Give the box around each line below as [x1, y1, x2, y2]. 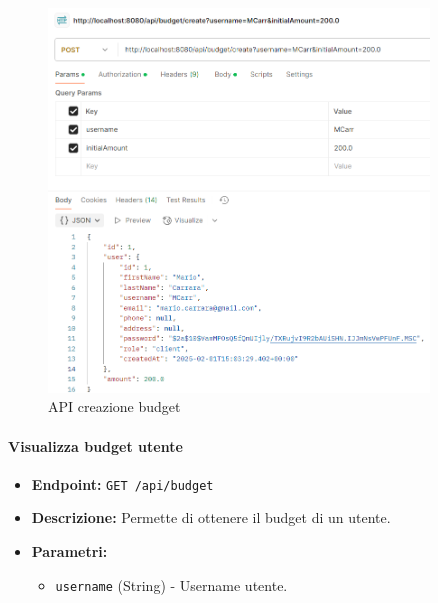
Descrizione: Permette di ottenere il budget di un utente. [31, 507, 391, 528]
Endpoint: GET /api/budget [31, 473, 214, 494]
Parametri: [31, 540, 108, 561]
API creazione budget [48, 396, 181, 417]
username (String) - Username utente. [55, 574, 288, 595]
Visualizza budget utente [8, 435, 183, 456]
